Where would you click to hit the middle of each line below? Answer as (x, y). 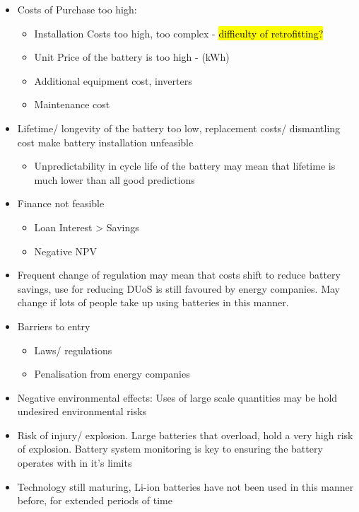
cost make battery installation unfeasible (105, 142)
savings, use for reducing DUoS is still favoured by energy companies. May (178, 288)
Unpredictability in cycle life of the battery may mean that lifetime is (185, 166)
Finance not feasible (61, 203)
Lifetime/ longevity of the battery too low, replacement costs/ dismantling (179, 128)
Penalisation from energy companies (112, 374)
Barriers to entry (54, 326)
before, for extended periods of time (95, 500)
